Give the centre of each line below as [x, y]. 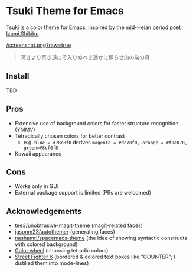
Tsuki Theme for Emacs [65, 11]
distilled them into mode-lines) [52, 263]
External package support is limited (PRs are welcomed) [83, 193]
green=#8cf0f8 [41, 148]
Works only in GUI [37, 186]
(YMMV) [25, 129]
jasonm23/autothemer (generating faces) [65, 232]
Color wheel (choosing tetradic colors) [61, 251]
